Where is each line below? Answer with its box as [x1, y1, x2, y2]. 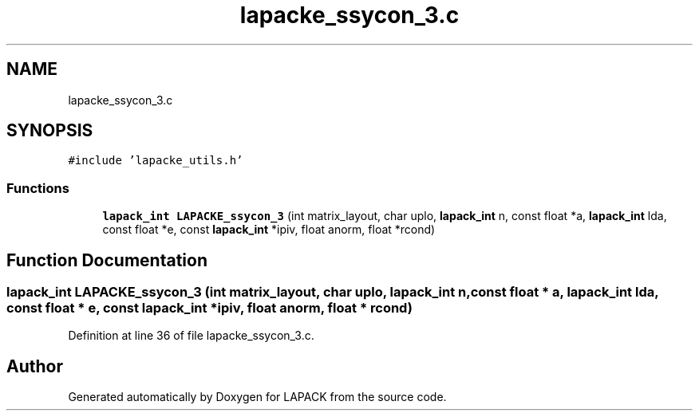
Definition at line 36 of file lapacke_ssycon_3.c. [68, 328, 314, 343]
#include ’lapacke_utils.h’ [68, 154, 243, 167]
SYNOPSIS [6, 120, 93, 141]
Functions [6, 179, 69, 196]
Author [6, 356, 63, 376]
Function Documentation [6, 250, 207, 270]
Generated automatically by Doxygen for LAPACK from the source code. [68, 390, 447, 404]
